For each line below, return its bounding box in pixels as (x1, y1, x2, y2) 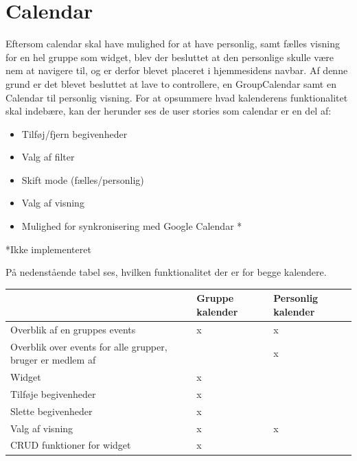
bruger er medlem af (10, 353, 96, 367)
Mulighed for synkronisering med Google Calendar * (21, 219, 242, 233)
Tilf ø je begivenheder (10, 386, 96, 401)
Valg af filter (21, 150, 75, 164)
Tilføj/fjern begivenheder (21, 126, 128, 141)
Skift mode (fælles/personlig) (21, 172, 144, 187)
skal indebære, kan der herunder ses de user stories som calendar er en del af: (5, 104, 332, 118)
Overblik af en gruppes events (10, 322, 136, 336)
